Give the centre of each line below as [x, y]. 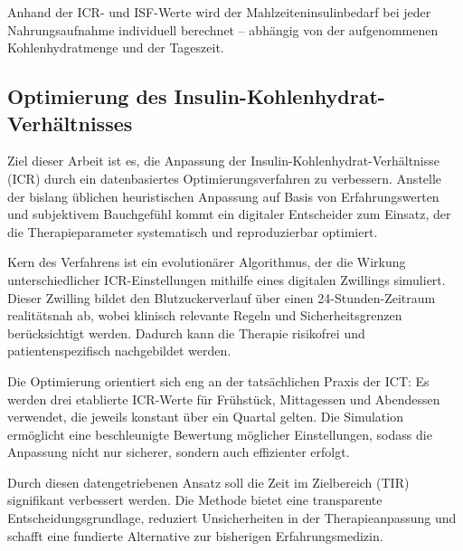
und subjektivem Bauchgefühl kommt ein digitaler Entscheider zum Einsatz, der [229, 214]
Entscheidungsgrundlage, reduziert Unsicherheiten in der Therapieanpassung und [232, 518]
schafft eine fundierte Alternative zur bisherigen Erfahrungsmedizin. [195, 535]
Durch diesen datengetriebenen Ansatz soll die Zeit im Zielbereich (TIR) [208, 482]
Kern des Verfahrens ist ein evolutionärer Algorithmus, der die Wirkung [207, 262]
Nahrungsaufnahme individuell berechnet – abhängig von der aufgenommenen [223, 29]
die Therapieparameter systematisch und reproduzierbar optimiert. [193, 231]
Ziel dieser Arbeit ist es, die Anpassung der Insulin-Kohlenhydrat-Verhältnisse [224, 161]
